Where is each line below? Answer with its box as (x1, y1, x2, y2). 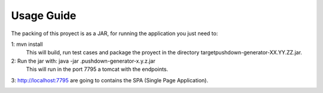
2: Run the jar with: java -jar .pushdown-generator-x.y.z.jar (11, 57, 156, 64)
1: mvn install (11, 41, 43, 48)
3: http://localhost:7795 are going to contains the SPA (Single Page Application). (11, 76, 209, 83)
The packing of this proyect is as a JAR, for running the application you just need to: (11, 30, 218, 37)
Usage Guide (11, 9, 77, 22)
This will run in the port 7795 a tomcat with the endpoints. (26, 66, 169, 73)
